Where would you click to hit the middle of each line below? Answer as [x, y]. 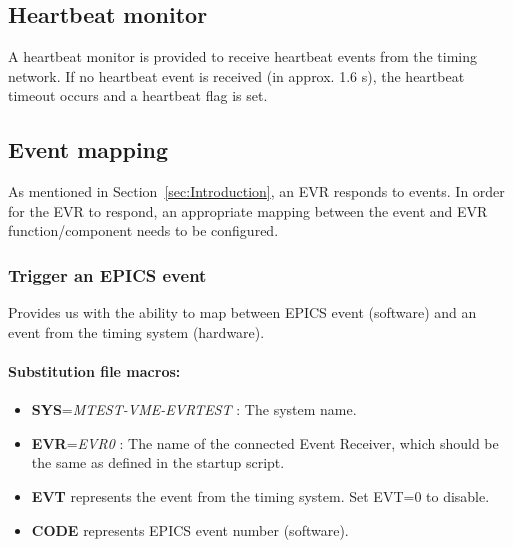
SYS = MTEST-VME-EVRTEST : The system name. [194, 409]
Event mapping [88, 149]
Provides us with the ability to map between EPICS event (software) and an [242, 312]
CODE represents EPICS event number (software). [190, 529]
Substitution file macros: [94, 370]
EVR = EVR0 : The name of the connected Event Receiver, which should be [265, 442]
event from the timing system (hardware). [136, 331]
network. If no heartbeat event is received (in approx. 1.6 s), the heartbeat [236, 75]
